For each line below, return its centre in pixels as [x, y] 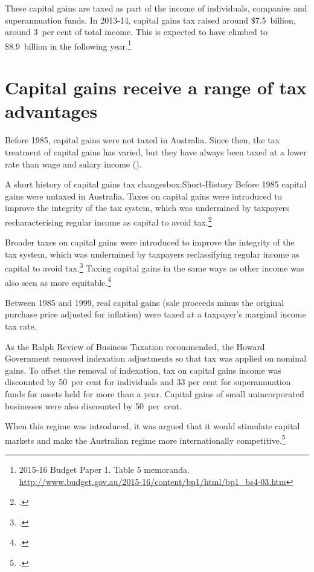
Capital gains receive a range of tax [156, 87]
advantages [51, 111]
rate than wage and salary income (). [73, 164]
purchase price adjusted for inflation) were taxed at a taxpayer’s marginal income [155, 314]
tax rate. [21, 326]
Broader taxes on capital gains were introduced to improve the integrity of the [150, 242]
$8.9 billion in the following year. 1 [68, 45]
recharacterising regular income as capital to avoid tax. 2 [108, 221]
